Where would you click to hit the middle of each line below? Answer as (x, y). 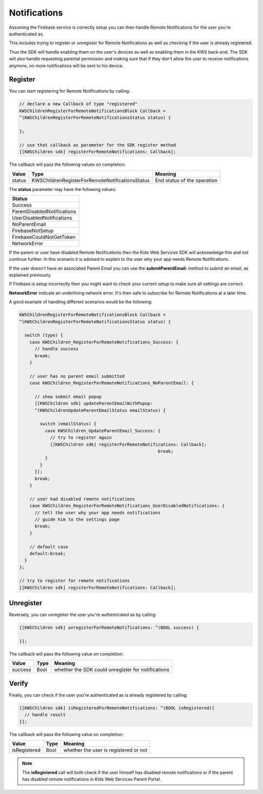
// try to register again (81, 438)
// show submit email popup (68, 397)
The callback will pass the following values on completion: (67, 165)
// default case (49, 547)
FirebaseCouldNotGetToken (44, 237)
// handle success (57, 349)
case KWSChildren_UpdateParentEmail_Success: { (103, 431)
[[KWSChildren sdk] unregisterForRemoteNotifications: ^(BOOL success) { (109, 628)
